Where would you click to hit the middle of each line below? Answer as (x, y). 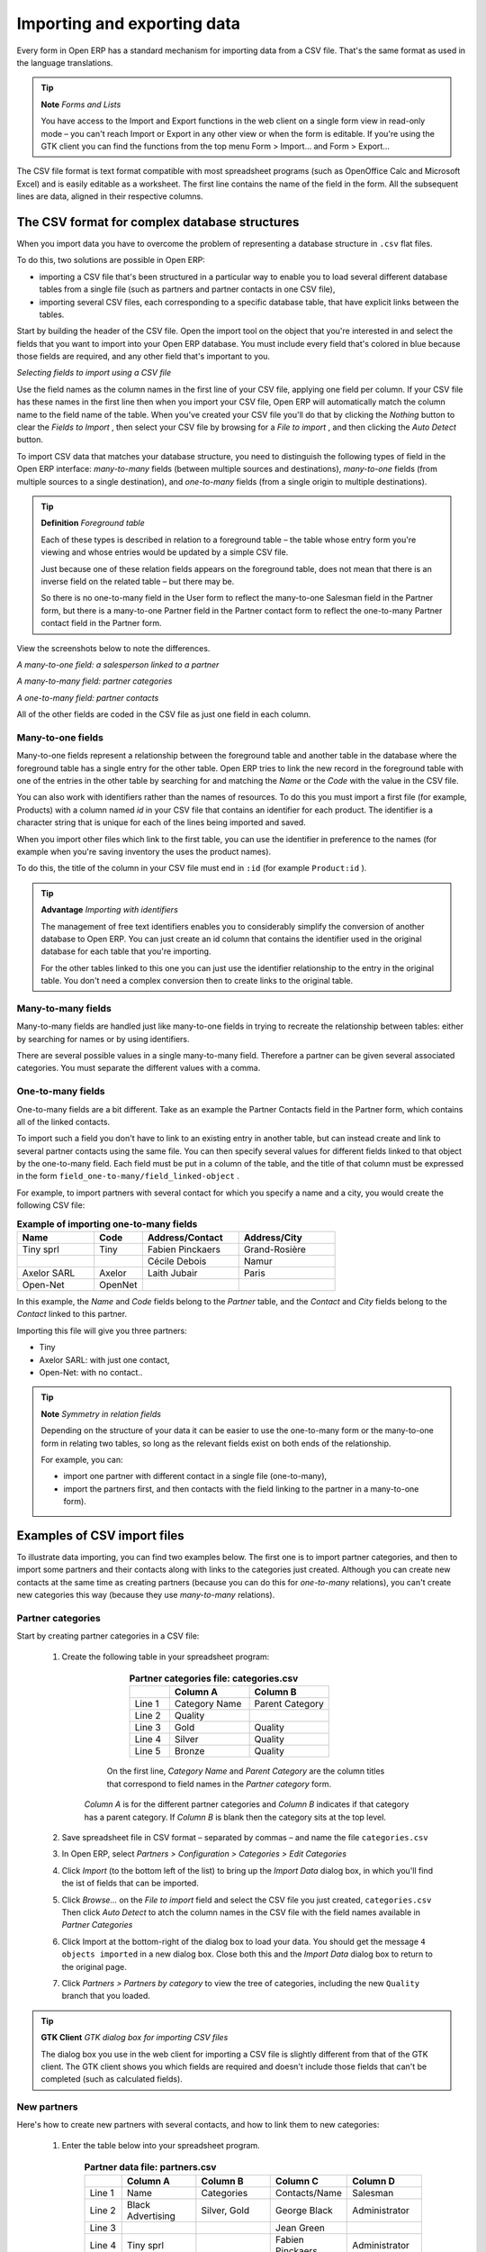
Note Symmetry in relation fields (101, 1413)
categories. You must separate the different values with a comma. (139, 1068)
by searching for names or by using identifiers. (103, 1039)
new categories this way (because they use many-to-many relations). (146, 1595)
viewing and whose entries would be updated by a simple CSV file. (165, 552)
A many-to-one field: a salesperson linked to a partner (118, 664)
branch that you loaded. (106, 1996)
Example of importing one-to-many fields (107, 1223)
